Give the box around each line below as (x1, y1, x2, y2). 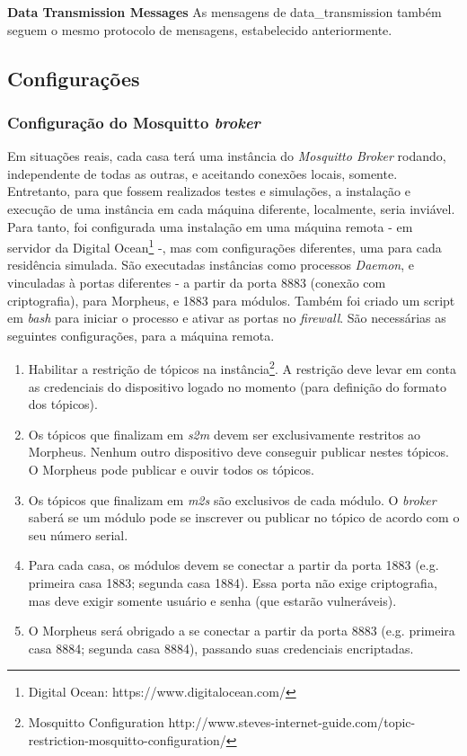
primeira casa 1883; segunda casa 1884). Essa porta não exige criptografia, (28, 573, 437, 591)
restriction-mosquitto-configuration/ (28, 730, 226, 749)
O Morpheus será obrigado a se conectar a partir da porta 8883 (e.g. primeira (28, 621, 455, 640)
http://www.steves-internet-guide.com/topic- (168, 712, 416, 731)
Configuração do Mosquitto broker (7, 111, 260, 133)
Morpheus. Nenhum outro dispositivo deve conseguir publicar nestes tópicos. (28, 442, 449, 461)
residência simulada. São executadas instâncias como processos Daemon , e (7, 255, 415, 274)
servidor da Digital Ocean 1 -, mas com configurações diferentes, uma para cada (7, 236, 442, 256)
